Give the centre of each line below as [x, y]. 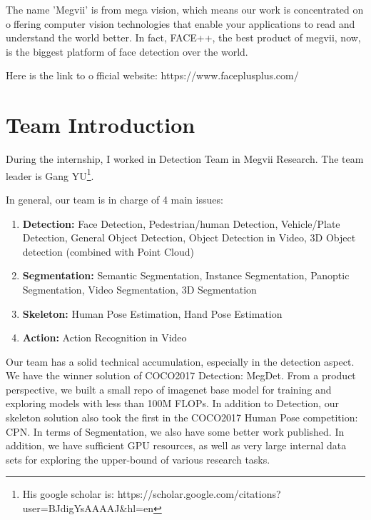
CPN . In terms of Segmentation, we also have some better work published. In [175, 431]
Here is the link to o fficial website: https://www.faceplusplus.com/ [152, 75]
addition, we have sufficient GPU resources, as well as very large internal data [176, 445]
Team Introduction [101, 125]
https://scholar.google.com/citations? [199, 494]
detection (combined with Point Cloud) [108, 251]
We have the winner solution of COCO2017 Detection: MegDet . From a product [181, 375]
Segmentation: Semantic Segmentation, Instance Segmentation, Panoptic [186, 275]
